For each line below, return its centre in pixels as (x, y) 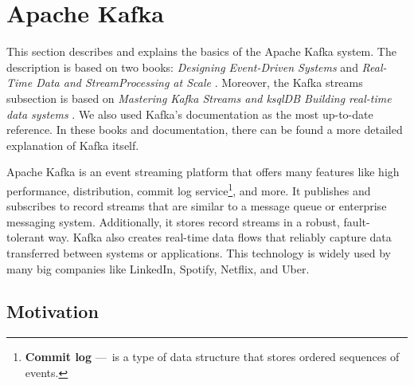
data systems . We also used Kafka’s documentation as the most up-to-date (190, 114)
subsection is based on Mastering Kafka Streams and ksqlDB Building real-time (199, 98)
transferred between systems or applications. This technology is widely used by (199, 252)
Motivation (53, 311)
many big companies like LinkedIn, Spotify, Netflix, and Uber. (158, 268)
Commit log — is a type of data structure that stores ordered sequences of (212, 357)
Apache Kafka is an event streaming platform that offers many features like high (203, 172)
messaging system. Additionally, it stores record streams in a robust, (173, 221)
